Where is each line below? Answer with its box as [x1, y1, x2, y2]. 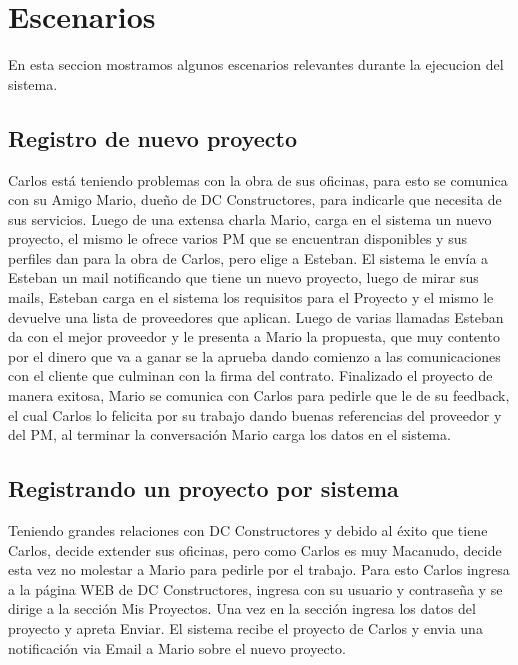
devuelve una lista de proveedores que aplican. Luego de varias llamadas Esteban [8, 306, 504, 327]
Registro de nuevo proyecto [8, 122, 298, 153]
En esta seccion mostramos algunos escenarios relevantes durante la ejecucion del [8, 54, 504, 75]
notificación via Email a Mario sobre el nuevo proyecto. [8, 637, 346, 658]
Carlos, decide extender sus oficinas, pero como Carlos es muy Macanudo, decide [8, 539, 502, 560]
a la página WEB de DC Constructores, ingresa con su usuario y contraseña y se [8, 578, 503, 599]
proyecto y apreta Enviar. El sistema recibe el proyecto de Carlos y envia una [8, 618, 483, 638]
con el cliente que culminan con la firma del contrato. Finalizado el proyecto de [8, 365, 493, 386]
